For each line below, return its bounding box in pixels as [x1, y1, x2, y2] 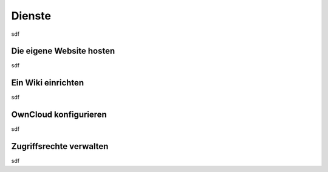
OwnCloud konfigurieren [11, 110, 108, 120]
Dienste [11, 9, 52, 22]
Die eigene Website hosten [11, 46, 115, 56]
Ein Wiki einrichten [11, 78, 84, 88]
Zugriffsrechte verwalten [11, 141, 109, 151]
